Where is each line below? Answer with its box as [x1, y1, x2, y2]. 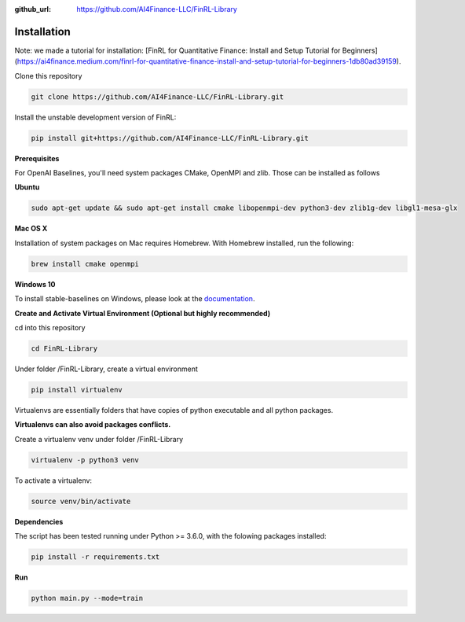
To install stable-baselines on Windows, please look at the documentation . [14, 294, 255, 304]
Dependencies [14, 517, 64, 526]
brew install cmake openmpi [31, 259, 139, 268]
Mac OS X [14, 224, 48, 234]
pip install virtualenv [31, 385, 123, 394]
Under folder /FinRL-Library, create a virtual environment [14, 364, 198, 374]
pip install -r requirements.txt [31, 552, 160, 561]
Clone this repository [14, 71, 82, 80]
